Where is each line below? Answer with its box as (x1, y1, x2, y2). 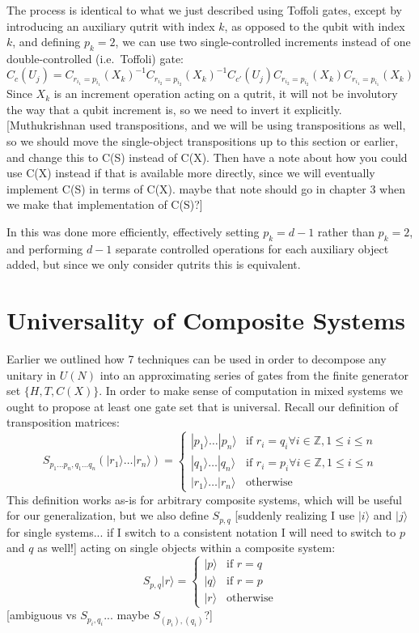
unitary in (6, 366, 57, 383)
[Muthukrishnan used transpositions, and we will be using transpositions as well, (6, 117, 406, 134)
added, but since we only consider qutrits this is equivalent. (6, 256, 301, 273)
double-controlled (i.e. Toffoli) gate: (6, 49, 184, 66)
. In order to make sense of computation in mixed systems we (99, 382, 403, 399)
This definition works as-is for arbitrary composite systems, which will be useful (6, 491, 402, 508)
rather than (317, 223, 375, 240)
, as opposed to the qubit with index (224, 17, 405, 34)
